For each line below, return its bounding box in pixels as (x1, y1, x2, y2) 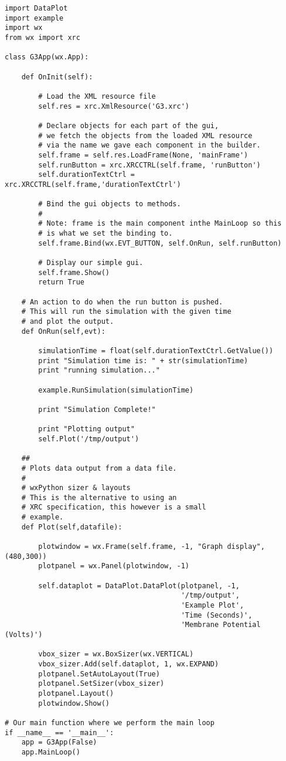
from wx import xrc (5, 33, 80, 42)
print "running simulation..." (38, 366, 160, 375)
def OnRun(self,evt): (21, 327, 105, 336)
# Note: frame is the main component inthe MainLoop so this (38, 219, 282, 228)
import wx (5, 24, 43, 32)
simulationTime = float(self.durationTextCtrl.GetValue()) (38, 346, 274, 355)
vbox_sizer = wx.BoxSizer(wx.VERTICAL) (38, 650, 194, 659)
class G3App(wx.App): (5, 53, 89, 62)
